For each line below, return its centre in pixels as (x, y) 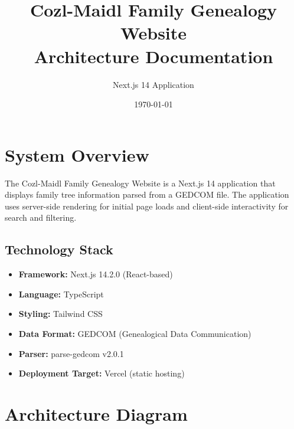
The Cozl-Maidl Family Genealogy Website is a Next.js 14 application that (140, 183)
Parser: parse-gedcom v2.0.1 (71, 353)
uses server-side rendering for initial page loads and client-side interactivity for (147, 206)
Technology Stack (59, 249)
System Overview (77, 154)
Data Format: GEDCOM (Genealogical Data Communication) (135, 333)
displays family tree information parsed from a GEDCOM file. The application (147, 194)
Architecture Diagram (96, 413)
